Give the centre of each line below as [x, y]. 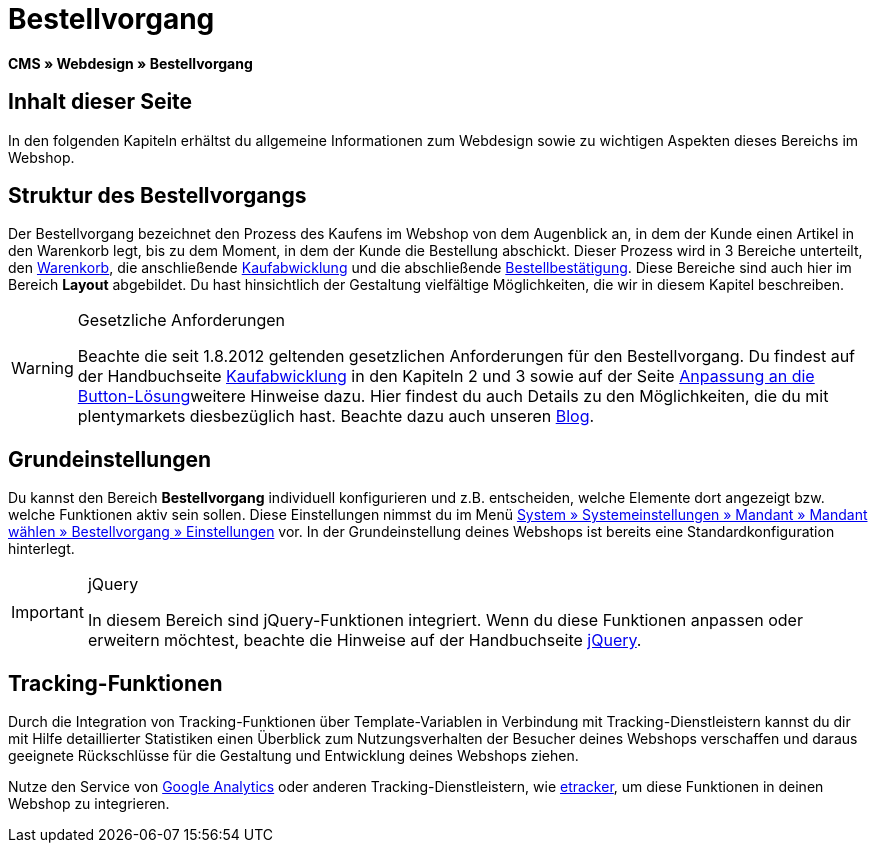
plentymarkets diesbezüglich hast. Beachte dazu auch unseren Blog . [336, 416]
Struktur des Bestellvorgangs [157, 196]
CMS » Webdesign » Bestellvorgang [130, 63]
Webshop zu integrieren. [89, 804]
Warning [42, 368]
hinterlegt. [41, 549]
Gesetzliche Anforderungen [181, 320]
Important [47, 612]
